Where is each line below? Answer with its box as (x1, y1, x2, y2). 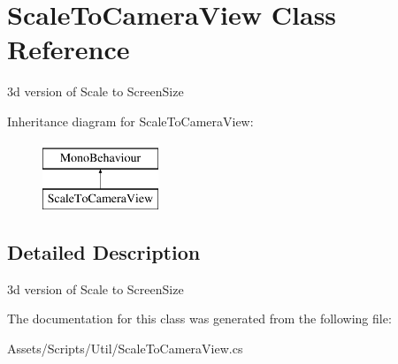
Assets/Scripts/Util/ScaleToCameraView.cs (7, 339, 243, 358)
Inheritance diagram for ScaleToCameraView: (7, 111, 254, 130)
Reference (7, 31, 130, 67)
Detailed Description (7, 239, 201, 266)
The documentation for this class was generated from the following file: (7, 309, 392, 328)
